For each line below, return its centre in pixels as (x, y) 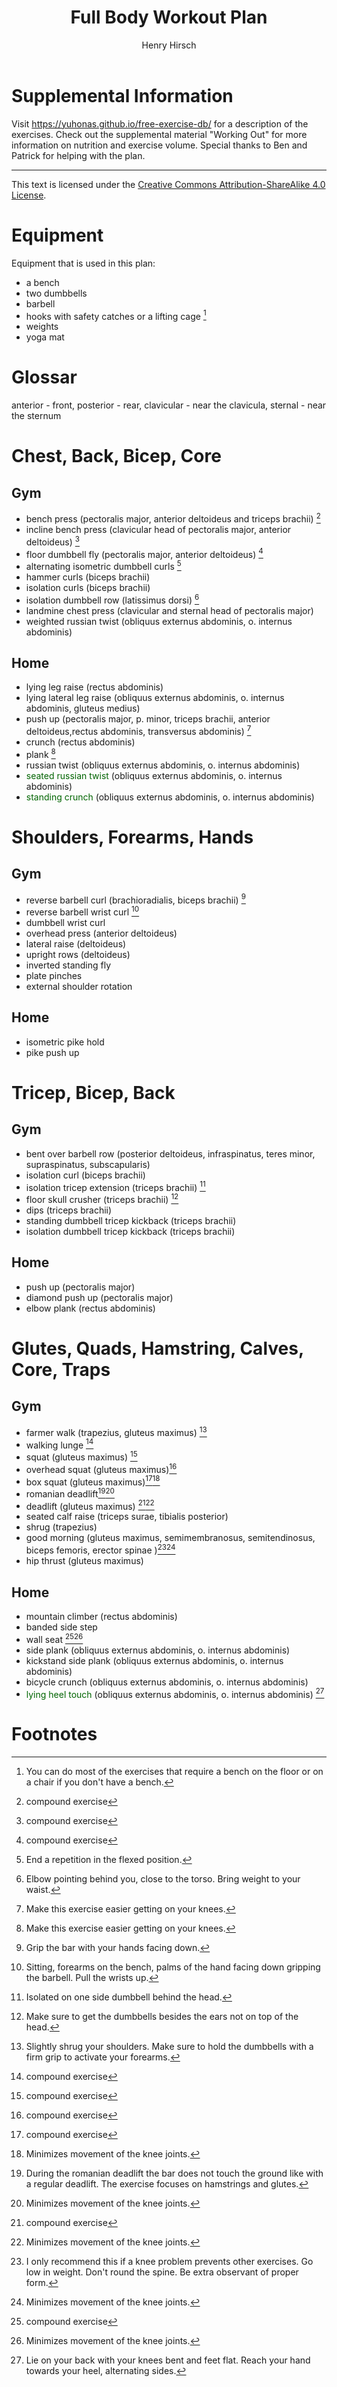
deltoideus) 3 (53, 541)
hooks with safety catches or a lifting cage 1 (116, 315)
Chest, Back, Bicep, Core (116, 456)
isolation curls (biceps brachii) (88, 587)
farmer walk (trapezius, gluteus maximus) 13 (116, 1431)
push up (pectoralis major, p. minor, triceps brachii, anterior (148, 719)
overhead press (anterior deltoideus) (101, 933)
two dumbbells (56, 293)
